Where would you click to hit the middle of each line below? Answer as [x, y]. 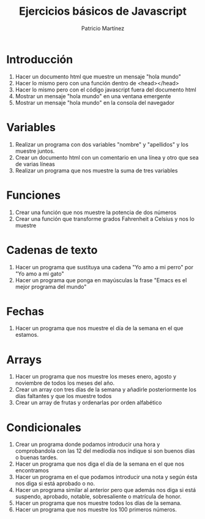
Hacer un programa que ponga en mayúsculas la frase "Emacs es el [101, 280]
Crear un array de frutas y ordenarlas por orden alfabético [88, 402]
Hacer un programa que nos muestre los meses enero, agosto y [95, 377]
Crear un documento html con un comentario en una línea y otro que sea [107, 157]
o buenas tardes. [36, 458]
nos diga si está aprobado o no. [55, 483]
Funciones [34, 195]
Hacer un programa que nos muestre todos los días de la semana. [98, 503]
